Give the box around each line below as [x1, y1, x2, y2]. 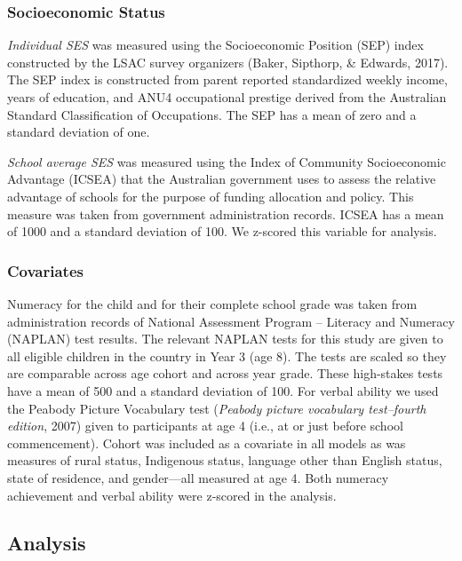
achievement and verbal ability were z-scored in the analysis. [7, 486, 337, 504]
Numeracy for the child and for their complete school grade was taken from [7, 294, 418, 312]
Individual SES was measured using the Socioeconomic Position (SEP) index [7, 36, 424, 54]
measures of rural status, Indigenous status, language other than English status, [7, 451, 442, 470]
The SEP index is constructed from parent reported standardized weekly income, [7, 70, 448, 89]
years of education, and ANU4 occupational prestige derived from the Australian [7, 88, 447, 106]
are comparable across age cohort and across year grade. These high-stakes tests [7, 364, 443, 383]
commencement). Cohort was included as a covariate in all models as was [7, 433, 406, 452]
